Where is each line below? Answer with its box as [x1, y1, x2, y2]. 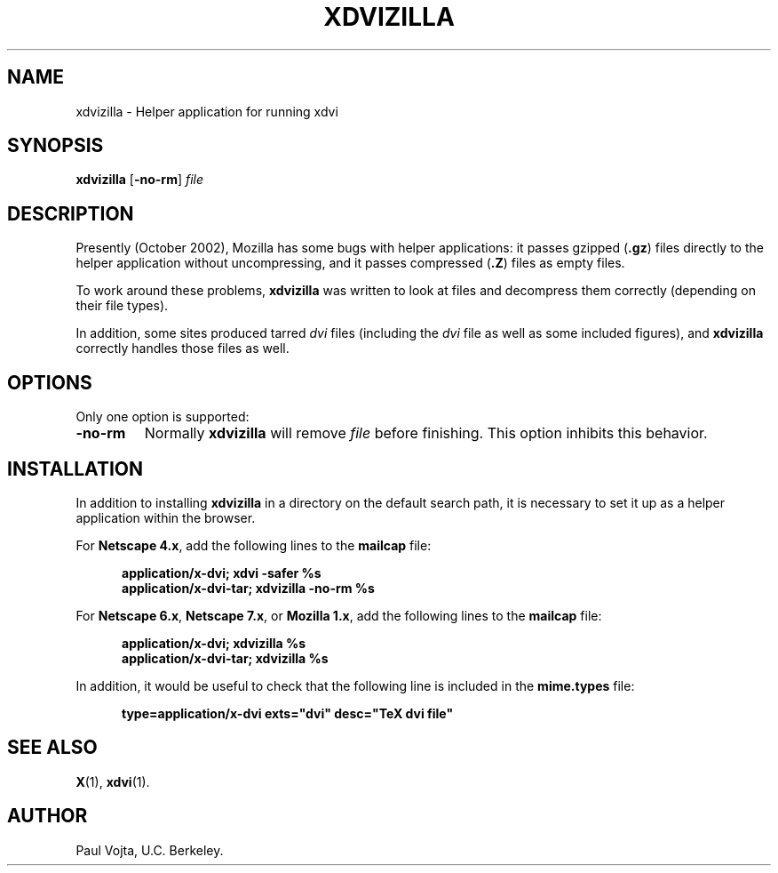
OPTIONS [7, 371, 92, 394]
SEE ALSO [7, 736, 98, 759]
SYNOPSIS [7, 134, 104, 157]
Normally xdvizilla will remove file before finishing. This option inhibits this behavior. [144, 424, 708, 443]
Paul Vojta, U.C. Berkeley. [75, 842, 224, 858]
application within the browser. [75, 509, 256, 525]
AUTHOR [7, 805, 88, 828]
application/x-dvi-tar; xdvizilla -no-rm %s [122, 580, 375, 596]
